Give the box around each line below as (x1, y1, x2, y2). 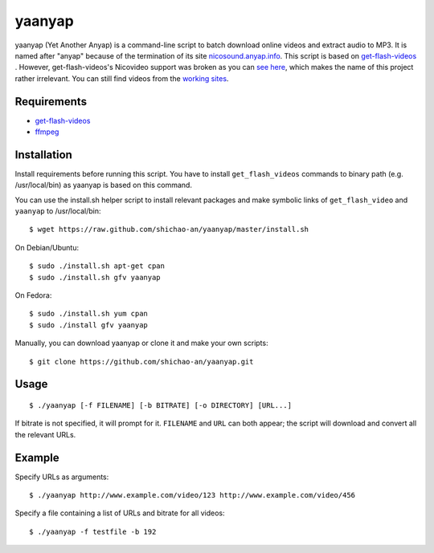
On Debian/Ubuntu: (14, 242, 80, 252)
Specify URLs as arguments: (14, 472, 109, 482)
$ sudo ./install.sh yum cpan (29, 309, 149, 319)
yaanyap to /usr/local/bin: (14, 206, 101, 216)
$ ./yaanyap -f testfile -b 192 (29, 527, 157, 536)
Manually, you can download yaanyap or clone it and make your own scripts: (14, 338, 268, 348)
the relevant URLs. (14, 429, 76, 439)
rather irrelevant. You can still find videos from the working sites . (14, 73, 229, 83)
